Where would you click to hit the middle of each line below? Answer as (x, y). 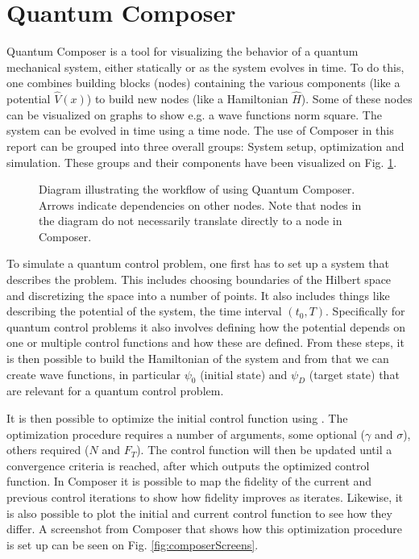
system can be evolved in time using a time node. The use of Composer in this (200, 130)
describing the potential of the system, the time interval (144, 311)
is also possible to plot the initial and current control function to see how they (199, 513)
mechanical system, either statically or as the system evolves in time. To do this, (205, 67)
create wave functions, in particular (94, 374)
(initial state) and (244, 374)
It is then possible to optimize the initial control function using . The (177, 418)
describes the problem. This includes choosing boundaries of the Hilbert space (199, 279)
